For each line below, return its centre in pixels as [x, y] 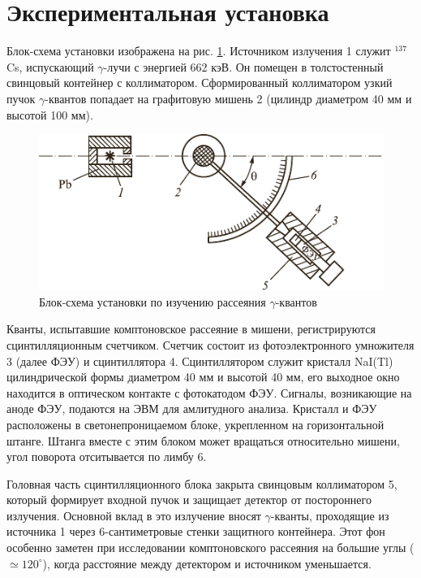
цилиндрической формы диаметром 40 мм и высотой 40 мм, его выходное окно [203, 377]
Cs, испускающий [50, 66]
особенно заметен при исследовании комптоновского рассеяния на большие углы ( [210, 548]
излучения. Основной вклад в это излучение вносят [134, 515]
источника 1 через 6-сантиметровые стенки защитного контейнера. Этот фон [196, 531]
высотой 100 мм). [50, 114]
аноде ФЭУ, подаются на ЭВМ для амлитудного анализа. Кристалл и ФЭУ [192, 409]
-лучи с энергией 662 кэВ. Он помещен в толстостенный [243, 66]
